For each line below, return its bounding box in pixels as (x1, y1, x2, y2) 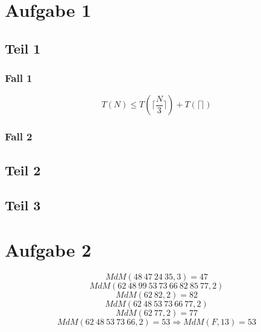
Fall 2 (5, 129, 33, 144)
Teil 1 (5, 39, 41, 57)
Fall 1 (5, 70, 33, 86)
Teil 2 (5, 160, 41, 179)
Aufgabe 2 (5, 237, 92, 262)
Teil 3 (5, 196, 41, 215)
